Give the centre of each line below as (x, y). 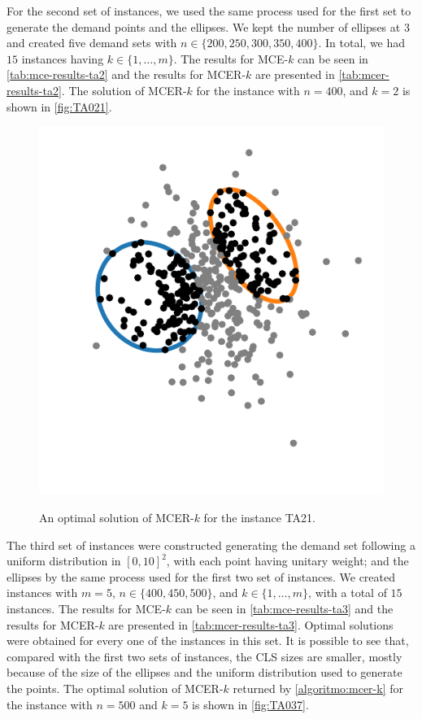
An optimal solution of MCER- (117, 517)
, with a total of (348, 593)
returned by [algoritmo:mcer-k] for (318, 688)
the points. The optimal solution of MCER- (115, 688)
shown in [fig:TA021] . (59, 106)
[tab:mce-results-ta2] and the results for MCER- (126, 74)
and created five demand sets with (92, 43)
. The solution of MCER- (124, 90)
